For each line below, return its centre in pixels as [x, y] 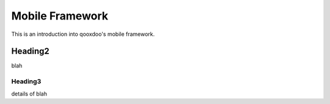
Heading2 [31, 51]
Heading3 [26, 81]
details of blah [29, 94]
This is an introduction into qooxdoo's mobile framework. [83, 34]
